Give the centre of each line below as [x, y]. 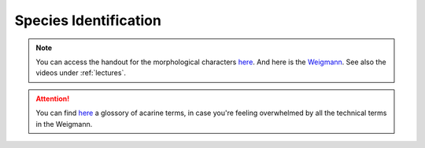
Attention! [53, 99]
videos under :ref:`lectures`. [81, 73]
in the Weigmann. [64, 124]
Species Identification [88, 20]
